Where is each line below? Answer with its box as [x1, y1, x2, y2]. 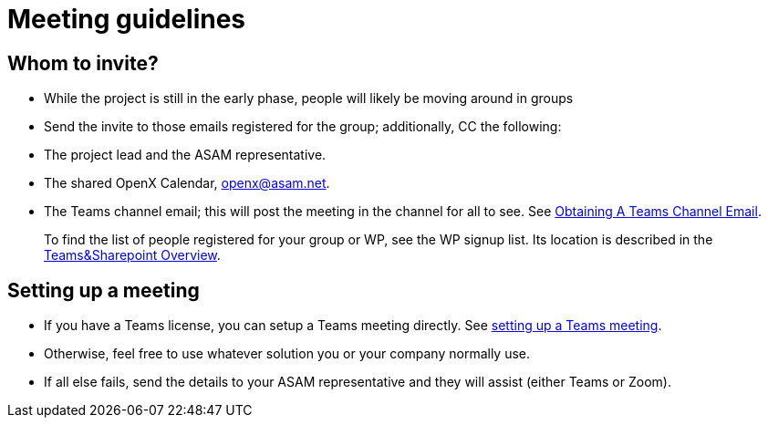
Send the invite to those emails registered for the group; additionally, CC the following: [44, 119, 562, 135]
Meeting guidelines [7, 4, 246, 35]
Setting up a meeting [7, 278, 200, 302]
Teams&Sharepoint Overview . [44, 247, 221, 264]
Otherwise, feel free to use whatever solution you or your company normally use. [44, 346, 531, 362]
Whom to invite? [7, 51, 159, 75]
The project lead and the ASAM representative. [44, 147, 327, 163]
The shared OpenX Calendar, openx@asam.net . [44, 175, 330, 192]
